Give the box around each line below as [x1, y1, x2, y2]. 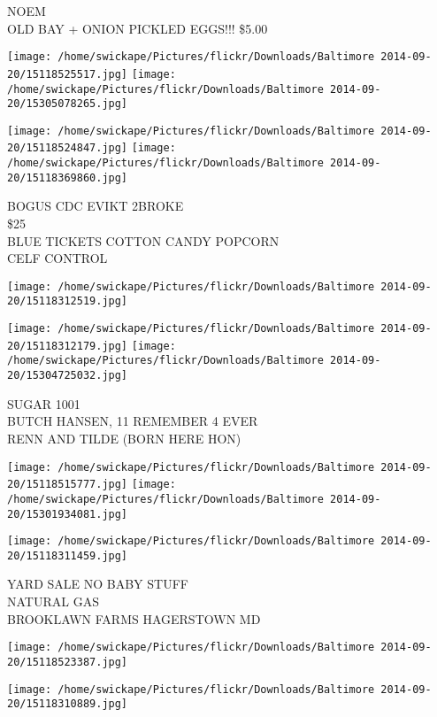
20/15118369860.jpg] [7, 171, 128, 184]
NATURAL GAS [7, 592, 99, 611]
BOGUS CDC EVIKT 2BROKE [7, 197, 184, 215]
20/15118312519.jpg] [7, 295, 128, 308]
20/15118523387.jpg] [7, 655, 128, 668]
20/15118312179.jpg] [7, 339, 128, 352]
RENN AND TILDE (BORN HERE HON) [7, 428, 241, 447]
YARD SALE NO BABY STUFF [7, 574, 188, 593]
